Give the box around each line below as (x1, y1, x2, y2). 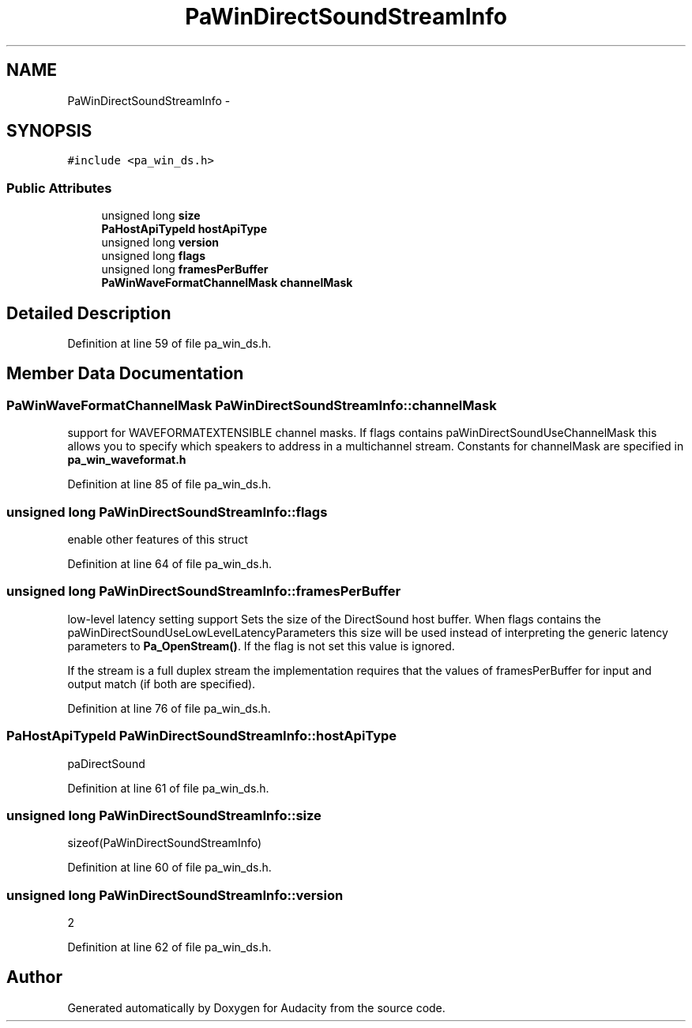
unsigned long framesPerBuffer (101, 262, 269, 277)
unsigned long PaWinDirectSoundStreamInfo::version (6, 887, 344, 903)
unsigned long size (101, 209, 201, 223)
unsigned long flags (101, 249, 206, 263)
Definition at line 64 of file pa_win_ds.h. (67, 557, 273, 570)
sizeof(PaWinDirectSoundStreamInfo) (67, 836, 262, 850)
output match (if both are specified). (67, 676, 256, 691)
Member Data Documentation (6, 363, 244, 384)
